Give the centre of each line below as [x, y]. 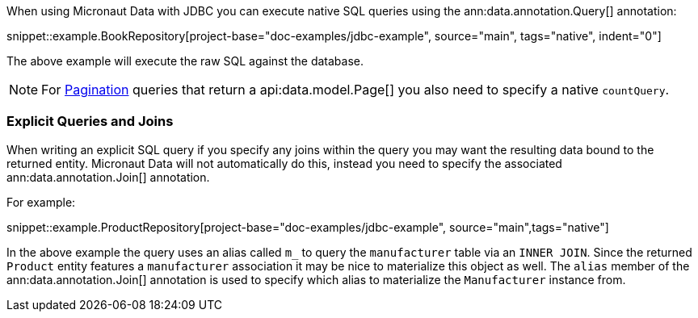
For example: [41, 202]
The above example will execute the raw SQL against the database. [185, 61]
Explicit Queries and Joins [90, 121]
